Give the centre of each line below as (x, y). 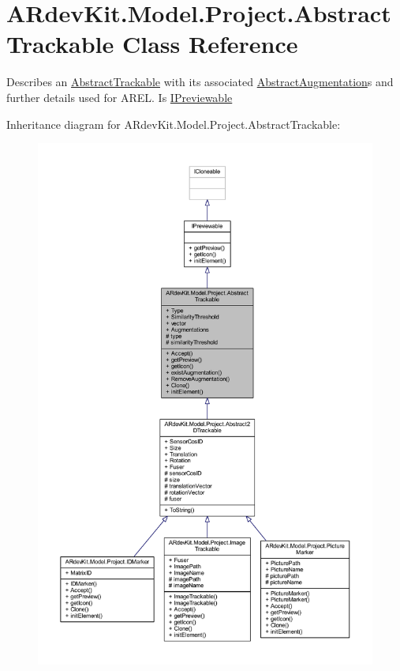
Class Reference (210, 44)
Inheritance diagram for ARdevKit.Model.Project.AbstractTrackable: (174, 124)
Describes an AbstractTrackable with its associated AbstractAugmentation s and (200, 82)
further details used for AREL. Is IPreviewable (120, 97)
